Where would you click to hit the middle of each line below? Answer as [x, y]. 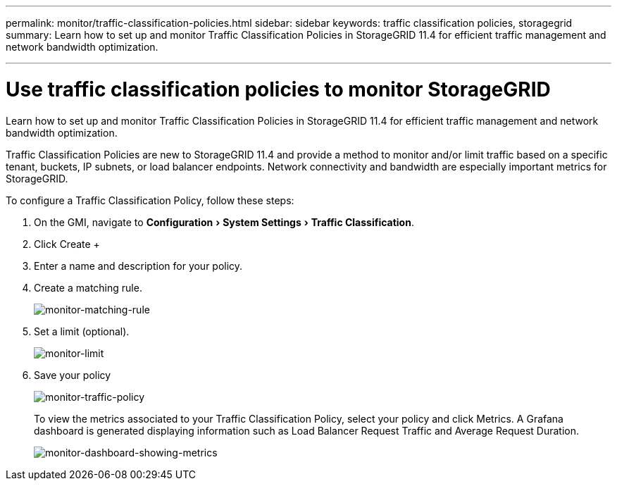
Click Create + [67, 244]
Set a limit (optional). [82, 331]
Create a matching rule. [88, 287]
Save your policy [73, 375]
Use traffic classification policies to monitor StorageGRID [278, 89]
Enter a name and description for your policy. [138, 266]
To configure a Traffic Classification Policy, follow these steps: [150, 200]
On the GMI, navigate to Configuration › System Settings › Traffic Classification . [224, 222]
